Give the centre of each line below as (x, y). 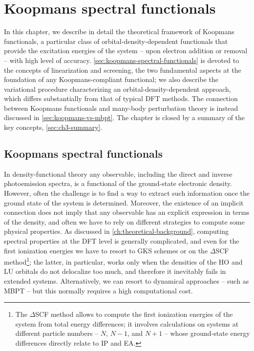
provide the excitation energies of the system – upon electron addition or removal (126, 51)
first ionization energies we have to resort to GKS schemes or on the (106, 250)
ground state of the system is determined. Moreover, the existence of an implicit (124, 202)
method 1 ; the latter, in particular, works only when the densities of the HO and (123, 261)
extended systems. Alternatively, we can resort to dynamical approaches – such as (127, 281)
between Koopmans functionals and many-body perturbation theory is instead (121, 108)
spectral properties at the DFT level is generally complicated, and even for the (122, 241)
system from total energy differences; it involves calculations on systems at (127, 323)
